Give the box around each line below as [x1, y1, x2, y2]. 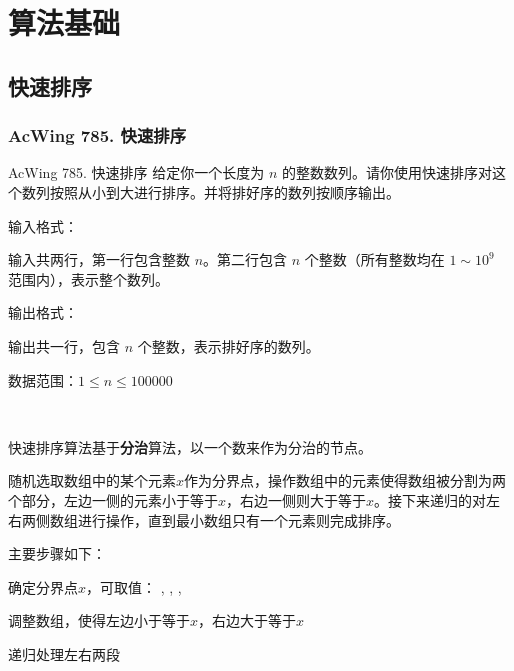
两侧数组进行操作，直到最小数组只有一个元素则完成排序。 [21, 509, 400, 530]
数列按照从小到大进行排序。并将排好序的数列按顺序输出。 [21, 181, 400, 202]
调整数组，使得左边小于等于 [8, 610, 190, 631]
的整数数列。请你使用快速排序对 [282, 162, 493, 183]
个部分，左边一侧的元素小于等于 [8, 489, 218, 510]
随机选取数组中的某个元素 [8, 470, 176, 491]
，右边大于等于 [198, 610, 297, 631]
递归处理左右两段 [8, 643, 120, 664]
